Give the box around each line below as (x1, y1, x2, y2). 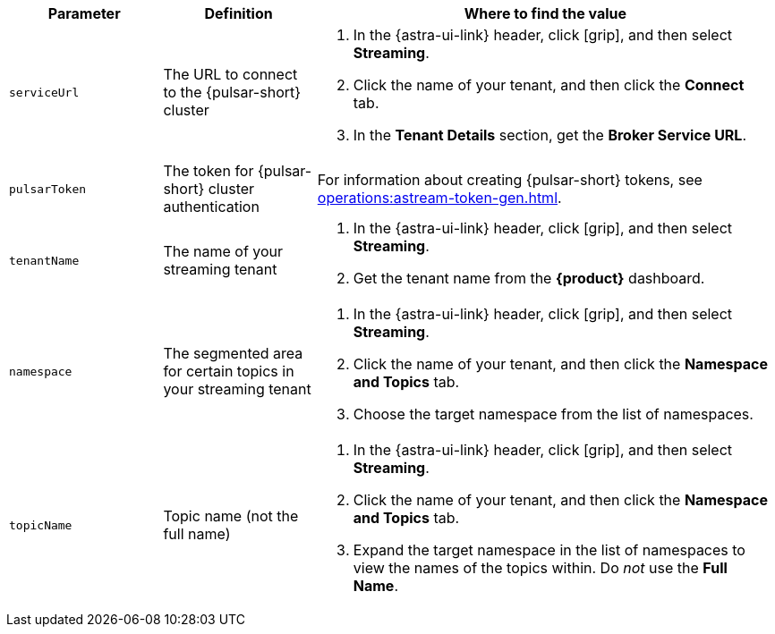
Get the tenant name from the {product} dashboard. (353, 269, 705, 287)
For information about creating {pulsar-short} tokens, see (317, 171, 703, 189)
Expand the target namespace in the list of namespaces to (353, 541, 745, 559)
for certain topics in (163, 362, 294, 380)
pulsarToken (9, 182, 87, 196)
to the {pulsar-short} (163, 83, 302, 101)
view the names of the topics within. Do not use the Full (353, 559, 728, 577)
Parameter (47, 4, 121, 22)
